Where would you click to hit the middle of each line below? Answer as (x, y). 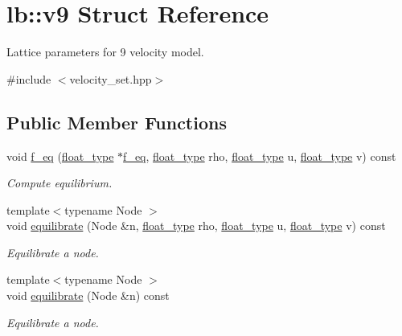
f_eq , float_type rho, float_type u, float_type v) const (260, 156)
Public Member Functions (117, 122)
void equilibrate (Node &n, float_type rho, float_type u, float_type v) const (196, 225)
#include (29, 78)
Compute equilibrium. (59, 183)
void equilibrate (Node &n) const (88, 295)
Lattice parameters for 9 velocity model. (105, 52)
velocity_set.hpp (111, 78)
